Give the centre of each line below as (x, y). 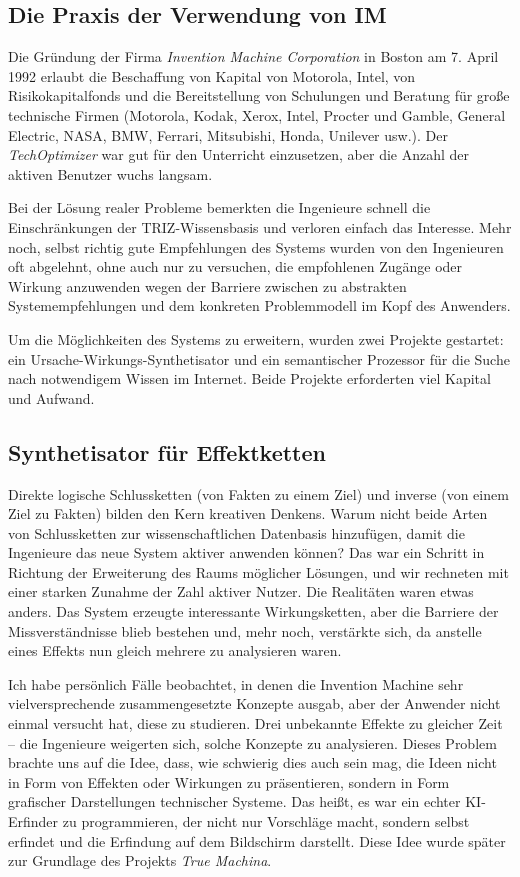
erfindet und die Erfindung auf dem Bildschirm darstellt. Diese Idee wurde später (257, 840)
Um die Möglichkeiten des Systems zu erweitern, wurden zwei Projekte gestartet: (256, 338)
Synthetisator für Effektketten (167, 451)
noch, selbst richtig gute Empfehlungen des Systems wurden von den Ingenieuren (256, 246)
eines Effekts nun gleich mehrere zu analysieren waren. (175, 650)
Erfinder (33, 821)
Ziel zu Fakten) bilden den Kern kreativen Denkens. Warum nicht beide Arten (248, 513)
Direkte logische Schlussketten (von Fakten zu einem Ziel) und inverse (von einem (258, 493)
